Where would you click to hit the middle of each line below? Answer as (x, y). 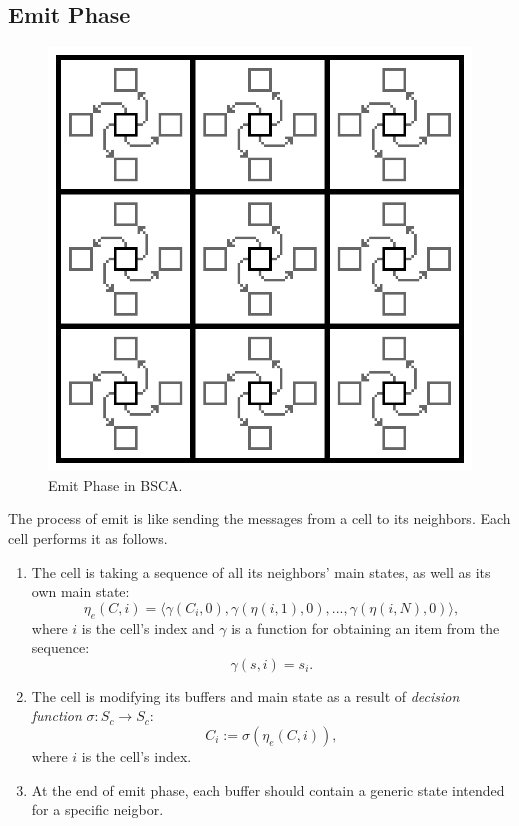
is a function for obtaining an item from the (365, 627)
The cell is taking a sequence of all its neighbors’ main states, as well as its (261, 571)
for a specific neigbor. (97, 809)
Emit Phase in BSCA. (115, 484)
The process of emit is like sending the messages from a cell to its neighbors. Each (259, 518)
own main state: (80, 591)
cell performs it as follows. (88, 537)
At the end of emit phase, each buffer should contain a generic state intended (268, 789)
